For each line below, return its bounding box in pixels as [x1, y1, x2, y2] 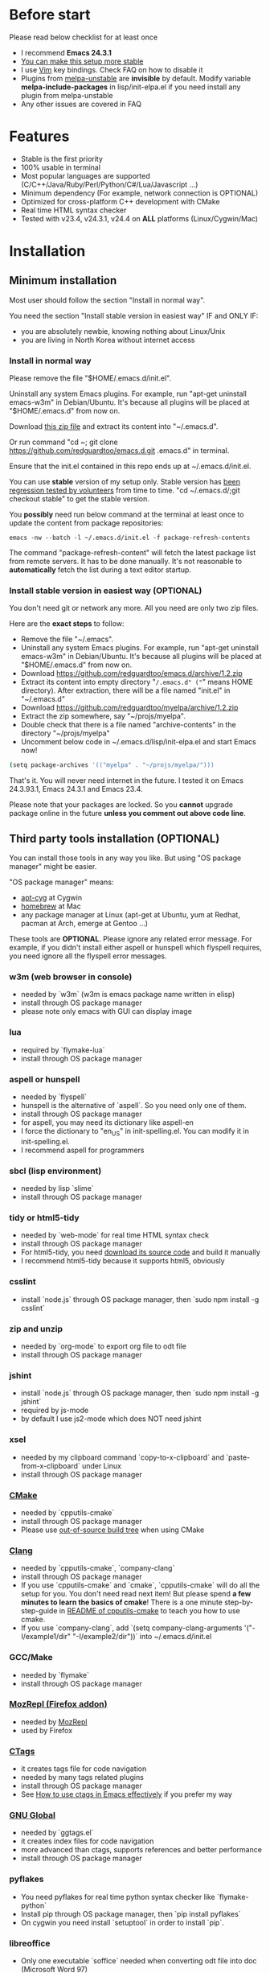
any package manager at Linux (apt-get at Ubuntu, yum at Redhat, [20, 910, 240, 920]
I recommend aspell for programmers [20, 1145, 145, 1155]
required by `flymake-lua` [20, 1044, 105, 1055]
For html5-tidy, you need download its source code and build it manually [20, 1247, 260, 1257]
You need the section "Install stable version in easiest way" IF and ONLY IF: [9, 311, 259, 320]
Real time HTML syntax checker [20, 205, 127, 215]
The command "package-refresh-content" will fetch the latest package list [9, 548, 256, 558]
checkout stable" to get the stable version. [9, 494, 149, 504]
